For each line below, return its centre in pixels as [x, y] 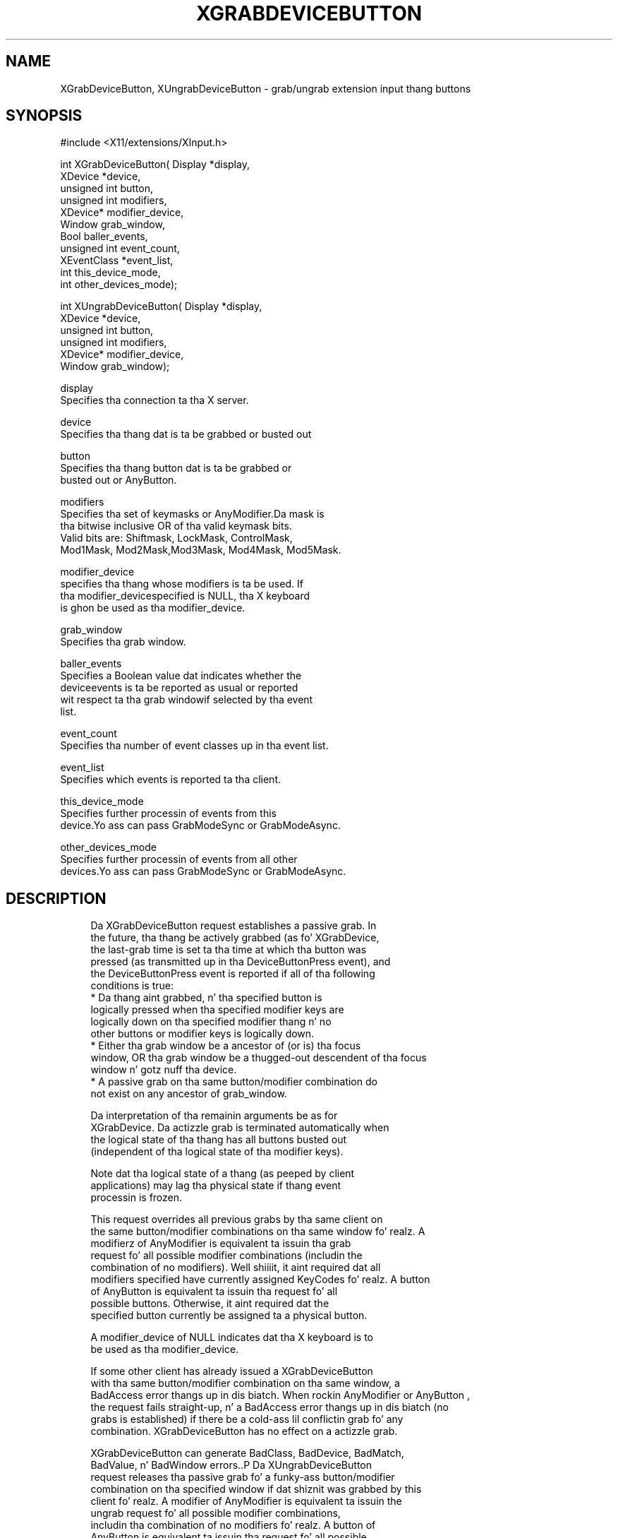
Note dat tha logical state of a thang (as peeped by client [223, 1174]
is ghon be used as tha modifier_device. [153, 608]
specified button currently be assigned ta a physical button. [229, 1316]
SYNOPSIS [44, 116]
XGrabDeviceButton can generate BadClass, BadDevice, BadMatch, [247, 1453]
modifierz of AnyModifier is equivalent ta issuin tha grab [221, 1244]
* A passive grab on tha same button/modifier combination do [234, 1082]
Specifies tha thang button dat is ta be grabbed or [176, 468]
